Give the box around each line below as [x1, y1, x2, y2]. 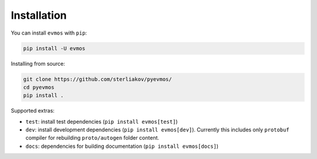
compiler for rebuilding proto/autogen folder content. [25, 134, 160, 141]
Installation [11, 9, 67, 22]
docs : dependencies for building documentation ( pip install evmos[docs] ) [25, 143, 219, 150]
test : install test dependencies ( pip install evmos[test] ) [25, 118, 178, 125]
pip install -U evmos [23, 45, 86, 52]
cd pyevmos [23, 84, 55, 90]
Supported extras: [11, 107, 55, 114]
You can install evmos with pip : [11, 29, 87, 36]
